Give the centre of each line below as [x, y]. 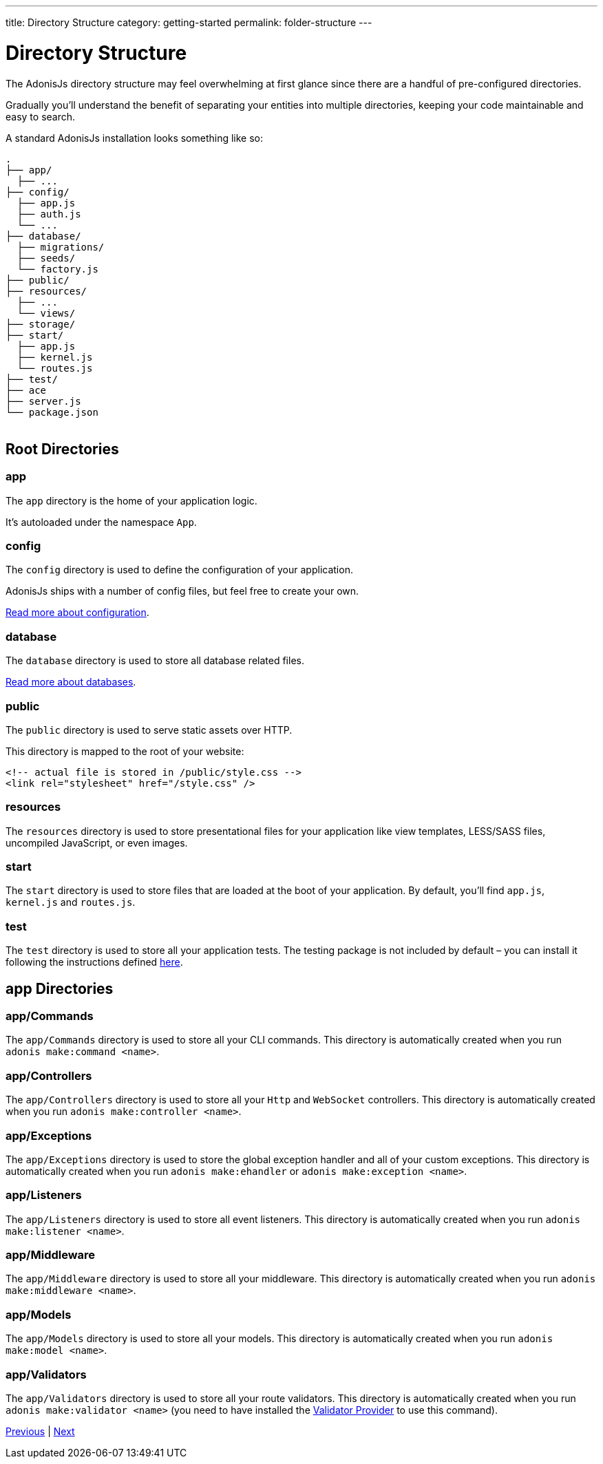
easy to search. [41, 116]
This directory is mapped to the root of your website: [125, 751]
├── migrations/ [61, 247]
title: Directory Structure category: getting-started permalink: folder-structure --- [189, 22]
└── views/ [46, 313]
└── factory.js [57, 269]
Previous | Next [40, 1431]
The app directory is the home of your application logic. [131, 500]
